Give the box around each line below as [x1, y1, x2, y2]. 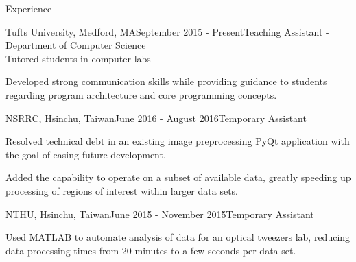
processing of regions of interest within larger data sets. [5, 183, 238, 198]
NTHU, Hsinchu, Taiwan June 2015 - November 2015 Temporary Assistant [5, 206, 314, 221]
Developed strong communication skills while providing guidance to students [5, 74, 327, 88]
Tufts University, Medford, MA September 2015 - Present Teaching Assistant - [5, 24, 329, 38]
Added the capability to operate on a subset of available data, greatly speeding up [5, 170, 351, 184]
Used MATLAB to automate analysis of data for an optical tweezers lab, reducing [5, 230, 351, 244]
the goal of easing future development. [5, 147, 166, 161]
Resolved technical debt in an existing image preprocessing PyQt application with [5, 134, 350, 148]
